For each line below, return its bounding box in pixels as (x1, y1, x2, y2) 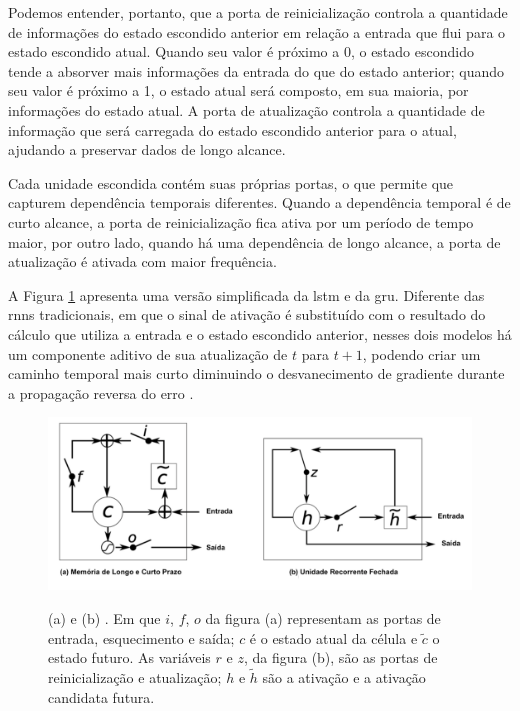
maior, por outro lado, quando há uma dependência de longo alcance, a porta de (8, 231, 501, 252)
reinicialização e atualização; (48, 666, 222, 687)
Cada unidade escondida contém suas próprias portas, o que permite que (8, 172, 454, 193)
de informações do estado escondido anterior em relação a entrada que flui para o (8, 21, 506, 42)
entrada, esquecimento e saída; (48, 627, 235, 648)
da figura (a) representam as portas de (205, 607, 441, 628)
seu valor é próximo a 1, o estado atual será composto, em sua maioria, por (8, 80, 469, 101)
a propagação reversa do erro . (8, 382, 194, 403)
